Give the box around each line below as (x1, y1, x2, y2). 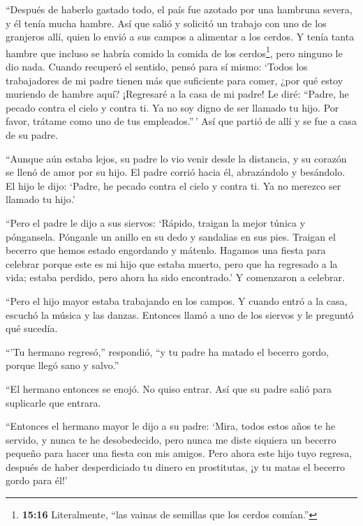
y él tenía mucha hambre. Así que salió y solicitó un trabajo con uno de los (6, 15, 327, 30)
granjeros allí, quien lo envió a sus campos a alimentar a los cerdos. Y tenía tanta (6, 29, 355, 44)
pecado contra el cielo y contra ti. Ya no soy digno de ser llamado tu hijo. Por (6, 100, 339, 114)
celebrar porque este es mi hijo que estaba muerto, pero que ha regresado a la (6, 256, 338, 271)
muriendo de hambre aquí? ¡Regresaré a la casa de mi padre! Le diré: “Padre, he (6, 87, 349, 101)
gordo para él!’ (6, 473, 68, 488)
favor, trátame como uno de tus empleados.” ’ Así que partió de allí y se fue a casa (6, 114, 357, 128)
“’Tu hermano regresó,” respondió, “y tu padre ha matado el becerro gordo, (6, 344, 329, 359)
